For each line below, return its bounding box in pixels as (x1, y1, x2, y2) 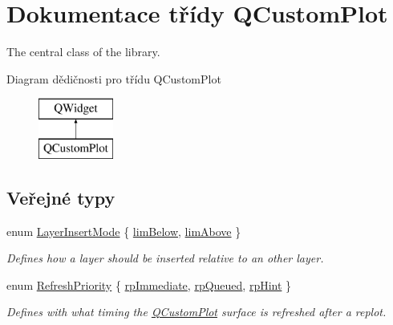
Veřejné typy (6, 185, 115, 209)
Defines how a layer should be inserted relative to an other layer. (6, 250, 324, 266)
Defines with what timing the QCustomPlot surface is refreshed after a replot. (6, 303, 387, 320)
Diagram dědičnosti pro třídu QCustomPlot (6, 70, 221, 87)
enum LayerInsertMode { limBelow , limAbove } (6, 222, 241, 239)
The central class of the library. (6, 43, 160, 60)
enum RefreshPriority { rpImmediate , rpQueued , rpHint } (6, 276, 292, 293)
